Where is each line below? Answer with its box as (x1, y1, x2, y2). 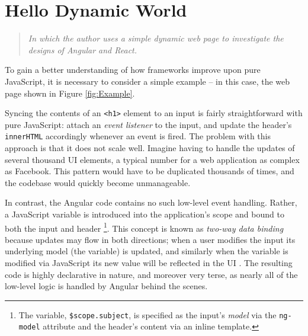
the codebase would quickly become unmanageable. (5, 176, 191, 188)
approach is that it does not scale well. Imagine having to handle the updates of (5, 142, 295, 153)
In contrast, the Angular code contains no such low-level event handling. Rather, (5, 196, 297, 209)
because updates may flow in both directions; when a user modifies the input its (5, 233, 296, 245)
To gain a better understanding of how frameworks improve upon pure (5, 63, 261, 76)
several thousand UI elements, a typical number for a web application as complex (5, 153, 300, 165)
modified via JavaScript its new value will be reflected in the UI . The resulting (5, 257, 293, 268)
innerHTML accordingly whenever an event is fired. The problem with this (5, 130, 271, 142)
